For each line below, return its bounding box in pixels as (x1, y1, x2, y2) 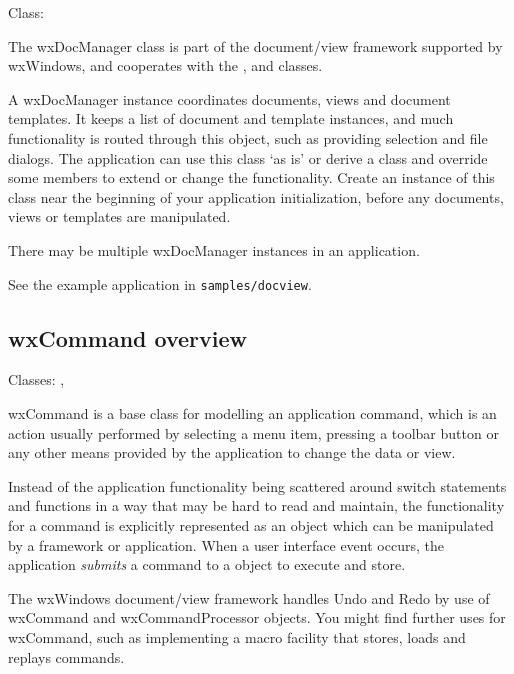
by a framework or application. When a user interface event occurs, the (8, 534, 444, 555)
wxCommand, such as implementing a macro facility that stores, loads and (8, 626, 466, 647)
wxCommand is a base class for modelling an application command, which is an (8, 402, 497, 423)
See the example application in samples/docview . (8, 273, 312, 294)
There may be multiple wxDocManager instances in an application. (8, 239, 420, 260)
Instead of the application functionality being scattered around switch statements (8, 475, 507, 496)
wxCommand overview (8, 322, 248, 353)
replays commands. (8, 646, 125, 667)
